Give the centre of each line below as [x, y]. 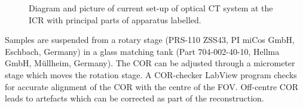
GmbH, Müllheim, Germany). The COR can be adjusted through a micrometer [150, 63]
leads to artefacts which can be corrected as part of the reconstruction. [134, 98]
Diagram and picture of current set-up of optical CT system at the [151, 8]
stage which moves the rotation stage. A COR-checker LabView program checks [151, 74]
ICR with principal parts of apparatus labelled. [115, 19]
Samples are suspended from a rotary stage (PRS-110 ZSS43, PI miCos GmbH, [150, 40]
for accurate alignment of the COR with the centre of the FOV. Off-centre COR [152, 86]
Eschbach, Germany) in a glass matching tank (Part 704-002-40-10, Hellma [142, 51]
